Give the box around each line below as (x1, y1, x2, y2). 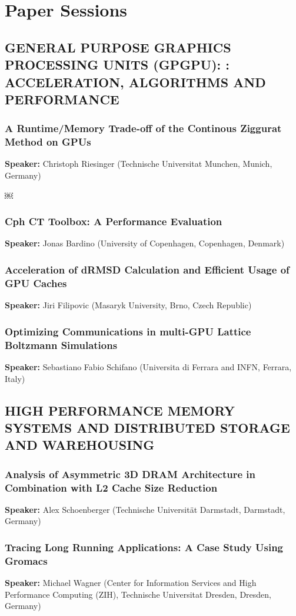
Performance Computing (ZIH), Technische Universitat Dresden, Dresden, (5, 588, 271, 600)
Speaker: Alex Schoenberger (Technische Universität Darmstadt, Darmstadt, (5, 503, 285, 515)
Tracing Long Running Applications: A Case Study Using (5, 539, 284, 554)
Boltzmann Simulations (5, 337, 118, 352)
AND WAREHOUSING (5, 436, 155, 454)
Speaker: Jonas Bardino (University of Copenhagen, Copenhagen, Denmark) (5, 237, 285, 249)
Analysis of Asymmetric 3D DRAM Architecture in (5, 466, 256, 481)
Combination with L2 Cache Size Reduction (5, 480, 218, 495)
